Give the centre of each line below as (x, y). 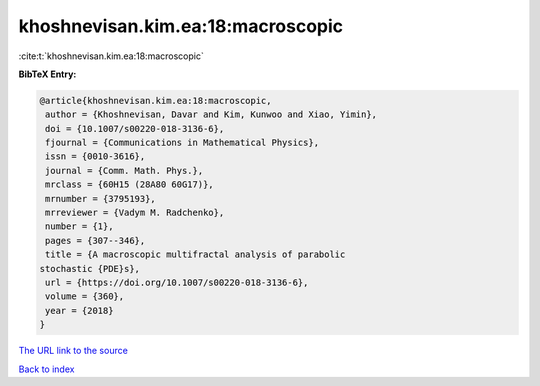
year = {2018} (79, 310)
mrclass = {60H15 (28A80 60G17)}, (129, 184)
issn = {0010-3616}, (95, 156)
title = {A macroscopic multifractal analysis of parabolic (195, 254)
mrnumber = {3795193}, (101, 198)
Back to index (46, 369)
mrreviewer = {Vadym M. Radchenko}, (135, 213)
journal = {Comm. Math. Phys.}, (124, 170)
